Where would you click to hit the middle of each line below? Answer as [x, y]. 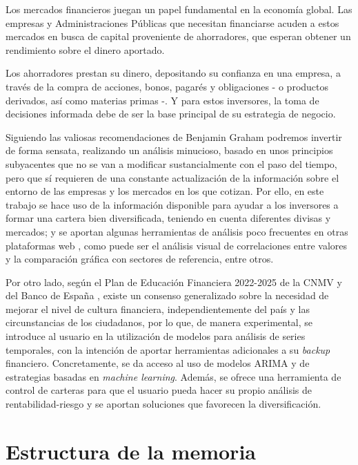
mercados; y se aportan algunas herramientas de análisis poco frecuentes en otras [177, 231]
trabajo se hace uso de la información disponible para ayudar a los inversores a [172, 204]
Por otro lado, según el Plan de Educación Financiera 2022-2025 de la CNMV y [174, 282]
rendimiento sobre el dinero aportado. [85, 49]
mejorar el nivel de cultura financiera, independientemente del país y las [158, 309]
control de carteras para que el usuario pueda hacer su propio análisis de [159, 390]
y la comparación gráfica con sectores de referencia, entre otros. [140, 259]
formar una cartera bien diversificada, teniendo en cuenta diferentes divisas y [168, 218]
